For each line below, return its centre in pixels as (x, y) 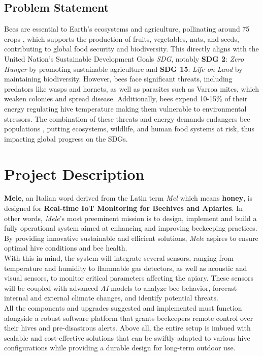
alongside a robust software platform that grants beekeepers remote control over (129, 318)
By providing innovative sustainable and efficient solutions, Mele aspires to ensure (131, 238)
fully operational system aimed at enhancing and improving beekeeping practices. (131, 228)
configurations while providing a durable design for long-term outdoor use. (120, 348)
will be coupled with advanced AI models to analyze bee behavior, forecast (121, 287)
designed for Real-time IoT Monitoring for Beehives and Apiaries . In (123, 208)
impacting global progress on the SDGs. (66, 138)
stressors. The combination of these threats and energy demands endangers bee (127, 118)
